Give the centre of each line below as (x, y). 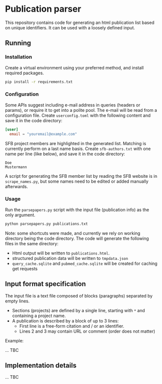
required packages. (25, 73)
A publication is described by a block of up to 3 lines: (65, 320)
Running (18, 43)
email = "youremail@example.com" (43, 134)
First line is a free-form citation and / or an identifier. (72, 326)
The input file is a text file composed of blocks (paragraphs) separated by (79, 296)
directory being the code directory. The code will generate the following (77, 238)
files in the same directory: (32, 243)
